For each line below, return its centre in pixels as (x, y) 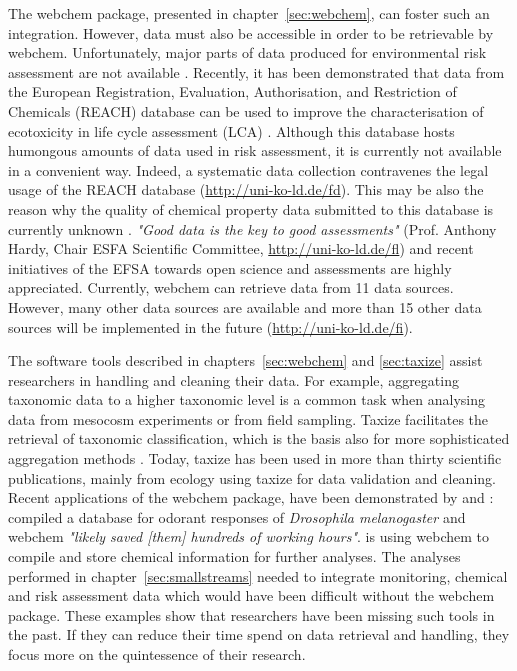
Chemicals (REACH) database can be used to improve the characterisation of (246, 110)
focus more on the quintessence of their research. (157, 654)
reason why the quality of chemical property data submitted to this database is (251, 208)
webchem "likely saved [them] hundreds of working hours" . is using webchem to (248, 536)
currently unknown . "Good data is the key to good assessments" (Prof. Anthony (252, 228)
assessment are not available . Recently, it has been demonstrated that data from (256, 71)
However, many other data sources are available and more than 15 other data (245, 306)
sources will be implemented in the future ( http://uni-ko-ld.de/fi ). (210, 326)
